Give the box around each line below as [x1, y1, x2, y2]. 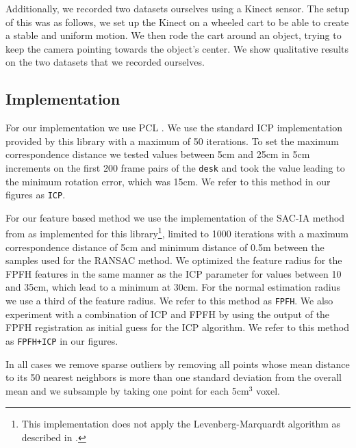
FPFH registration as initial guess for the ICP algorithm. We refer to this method [5, 320, 349, 334]
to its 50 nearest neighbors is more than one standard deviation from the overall [5, 370, 342, 384]
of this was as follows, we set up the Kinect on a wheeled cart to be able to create [5, 14, 349, 29]
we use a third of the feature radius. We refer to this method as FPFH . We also [5, 293, 333, 308]
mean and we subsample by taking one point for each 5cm [5, 383, 249, 397]
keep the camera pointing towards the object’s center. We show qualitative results [5, 41, 349, 55]
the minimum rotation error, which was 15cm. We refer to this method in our [5, 174, 331, 188]
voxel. [255, 383, 280, 397]
